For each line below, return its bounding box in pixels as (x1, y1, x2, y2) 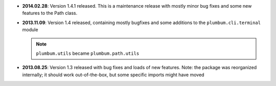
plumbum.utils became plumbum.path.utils (36, 50, 140, 56)
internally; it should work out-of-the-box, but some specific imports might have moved (22, 72, 204, 78)
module (22, 27, 38, 33)
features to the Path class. (22, 10, 78, 16)
